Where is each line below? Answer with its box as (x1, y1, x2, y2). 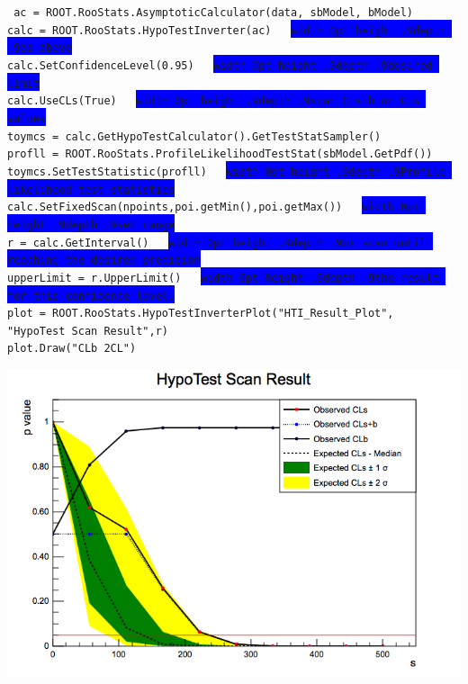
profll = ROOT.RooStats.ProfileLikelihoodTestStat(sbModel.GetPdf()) (7, 148, 433, 161)
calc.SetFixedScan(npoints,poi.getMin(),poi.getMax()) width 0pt (7, 201, 420, 214)
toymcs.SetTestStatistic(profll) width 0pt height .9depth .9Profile (7, 165, 445, 178)
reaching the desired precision (7, 254, 201, 267)
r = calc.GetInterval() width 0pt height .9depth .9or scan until (7, 236, 427, 249)
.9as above (7, 41, 72, 55)
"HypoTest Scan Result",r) (7, 324, 168, 337)
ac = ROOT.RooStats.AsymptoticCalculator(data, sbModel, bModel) (13, 6, 414, 19)
